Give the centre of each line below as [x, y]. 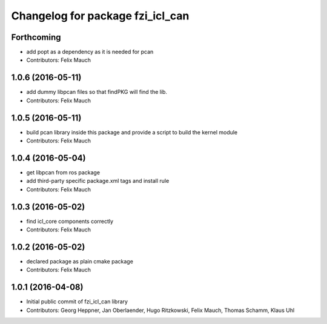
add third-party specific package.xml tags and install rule [98, 181]
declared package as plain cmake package [80, 261]
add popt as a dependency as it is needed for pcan [90, 52]
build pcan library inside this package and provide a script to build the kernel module [132, 132]
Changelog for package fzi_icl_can [100, 16]
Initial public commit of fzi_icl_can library [77, 302]
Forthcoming [36, 37]
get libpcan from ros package [63, 172]
